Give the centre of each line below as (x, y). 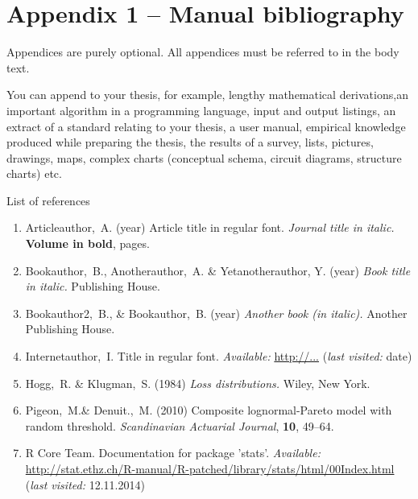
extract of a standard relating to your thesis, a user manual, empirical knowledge (206, 126)
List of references (48, 200)
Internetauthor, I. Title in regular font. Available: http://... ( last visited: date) (219, 356)
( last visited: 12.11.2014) (85, 484)
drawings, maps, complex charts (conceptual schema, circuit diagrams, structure (204, 157)
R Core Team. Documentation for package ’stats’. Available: (173, 453)
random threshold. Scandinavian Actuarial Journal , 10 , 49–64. (180, 425)
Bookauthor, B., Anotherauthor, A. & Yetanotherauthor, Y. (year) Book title (218, 270)
